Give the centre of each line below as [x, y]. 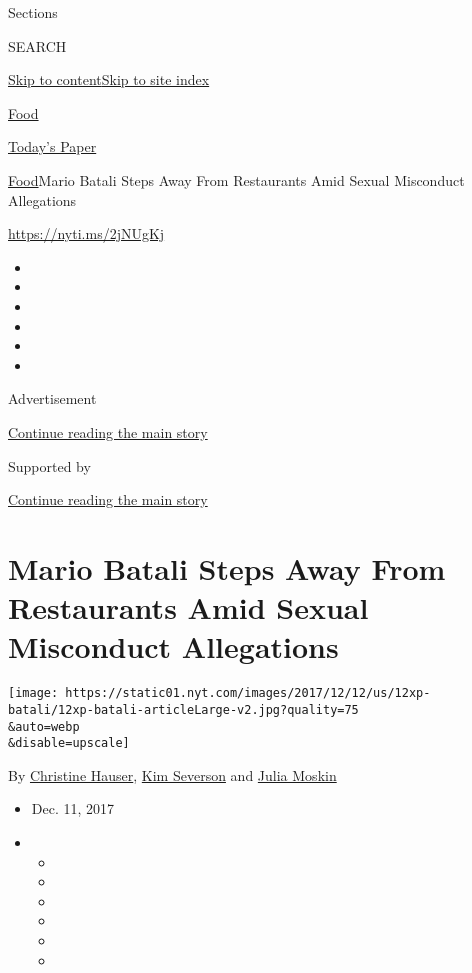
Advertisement [52, 398]
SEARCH [37, 45]
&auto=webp [44, 726]
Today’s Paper [52, 146]
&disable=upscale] [69, 743]
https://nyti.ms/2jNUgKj [86, 233]
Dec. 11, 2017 [73, 808]
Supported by [49, 465]
